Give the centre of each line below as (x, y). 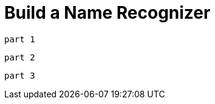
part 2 (20, 57)
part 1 (20, 39)
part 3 (20, 75)
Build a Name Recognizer (107, 13)
